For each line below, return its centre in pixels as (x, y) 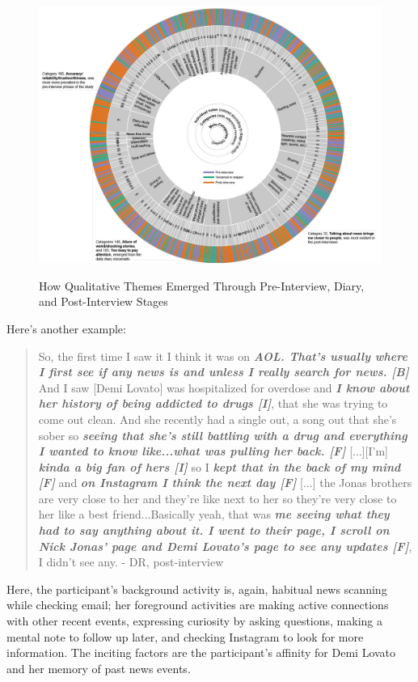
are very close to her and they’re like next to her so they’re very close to (217, 498)
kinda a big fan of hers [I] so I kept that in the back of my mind (220, 466)
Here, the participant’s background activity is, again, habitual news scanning (197, 589)
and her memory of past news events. (99, 668)
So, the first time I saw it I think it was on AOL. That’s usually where (223, 356)
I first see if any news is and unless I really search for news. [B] (224, 372)
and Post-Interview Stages (103, 301)
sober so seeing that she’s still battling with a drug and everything (223, 435)
